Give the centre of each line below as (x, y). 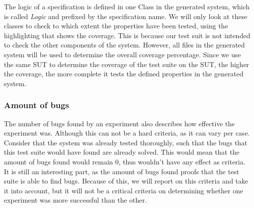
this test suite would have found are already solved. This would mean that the (122, 152)
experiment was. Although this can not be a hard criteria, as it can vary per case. (127, 133)
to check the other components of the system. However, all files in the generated (125, 45)
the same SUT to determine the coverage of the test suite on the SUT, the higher (127, 64)
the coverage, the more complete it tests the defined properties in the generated (124, 74)
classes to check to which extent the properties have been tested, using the (116, 26)
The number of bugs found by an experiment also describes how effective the (119, 123)
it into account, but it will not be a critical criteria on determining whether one (124, 190)
